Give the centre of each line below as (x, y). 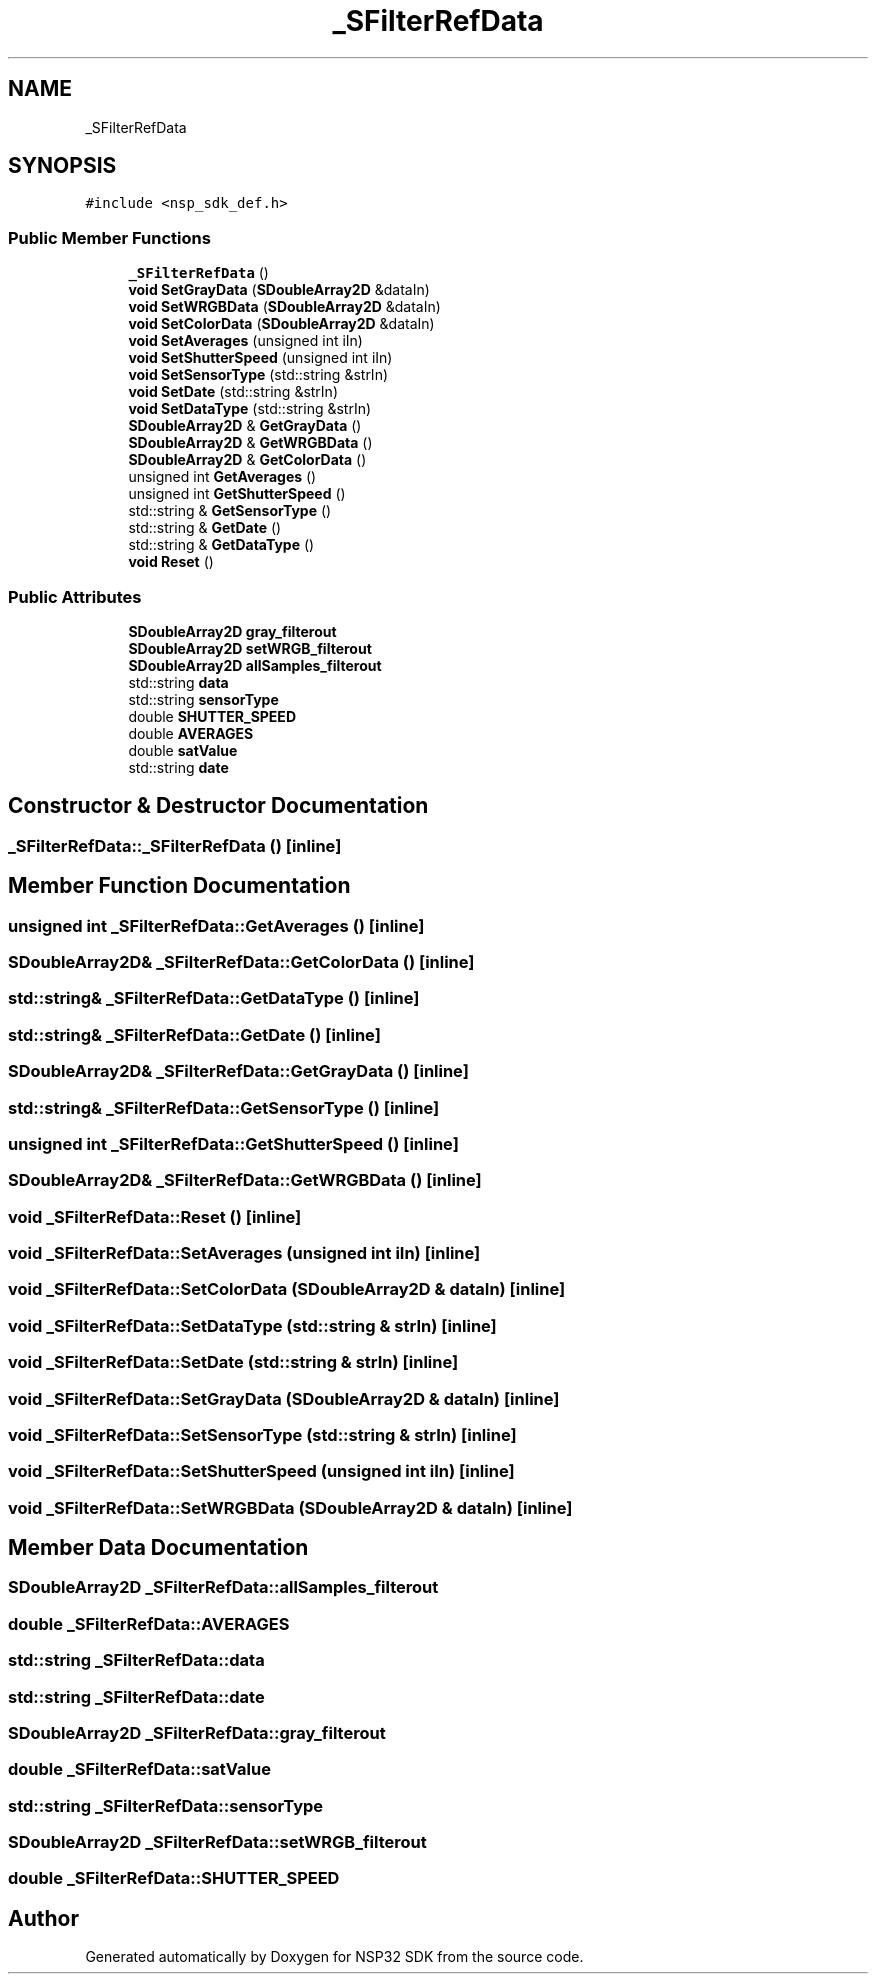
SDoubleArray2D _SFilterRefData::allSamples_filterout (223, 1587)
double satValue (183, 750)
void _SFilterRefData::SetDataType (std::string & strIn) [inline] (252, 1325)
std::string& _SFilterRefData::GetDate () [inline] (194, 1034)
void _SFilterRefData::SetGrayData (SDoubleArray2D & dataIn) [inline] (284, 1398)
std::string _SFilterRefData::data (136, 1660)
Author (43, 1918)
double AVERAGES (191, 733)
